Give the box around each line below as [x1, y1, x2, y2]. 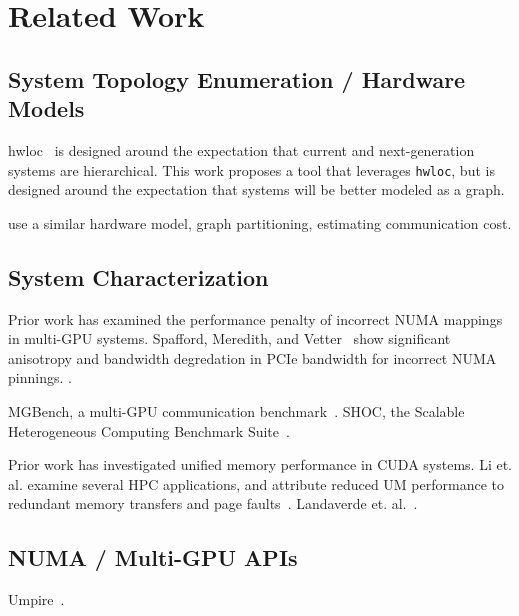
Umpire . [8, 589, 65, 610]
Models [8, 93, 85, 124]
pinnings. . [8, 367, 72, 388]
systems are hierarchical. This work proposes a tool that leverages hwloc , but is [8, 159, 495, 180]
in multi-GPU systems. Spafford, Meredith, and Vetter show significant [8, 328, 451, 349]
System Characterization [8, 261, 269, 292]
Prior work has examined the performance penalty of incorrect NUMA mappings [8, 308, 503, 329]
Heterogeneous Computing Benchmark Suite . [8, 420, 290, 441]
